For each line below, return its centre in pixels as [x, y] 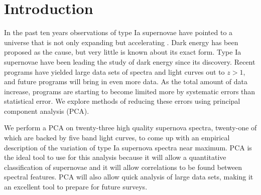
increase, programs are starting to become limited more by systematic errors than [130, 91]
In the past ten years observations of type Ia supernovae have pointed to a [118, 32]
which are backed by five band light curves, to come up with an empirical [117, 138]
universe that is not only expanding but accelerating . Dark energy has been [121, 42]
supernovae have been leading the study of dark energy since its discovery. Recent [130, 61]
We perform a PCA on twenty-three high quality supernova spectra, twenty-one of [130, 128]
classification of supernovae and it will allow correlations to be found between [123, 167]
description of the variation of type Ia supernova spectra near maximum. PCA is [128, 147]
